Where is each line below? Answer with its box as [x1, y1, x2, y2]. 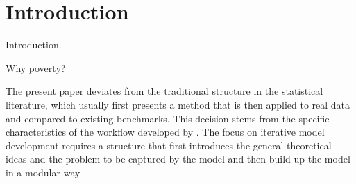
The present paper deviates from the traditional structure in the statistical [6, 84, 323, 98]
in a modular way [6, 165, 80, 179]
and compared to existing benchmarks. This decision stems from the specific [6, 111, 330, 125]
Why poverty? [6, 60, 66, 75]
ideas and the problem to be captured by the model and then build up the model [6, 151, 350, 166]
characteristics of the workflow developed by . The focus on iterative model [6, 125, 325, 139]
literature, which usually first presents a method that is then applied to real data [6, 97, 350, 111]
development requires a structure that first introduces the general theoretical [6, 138, 332, 152]
